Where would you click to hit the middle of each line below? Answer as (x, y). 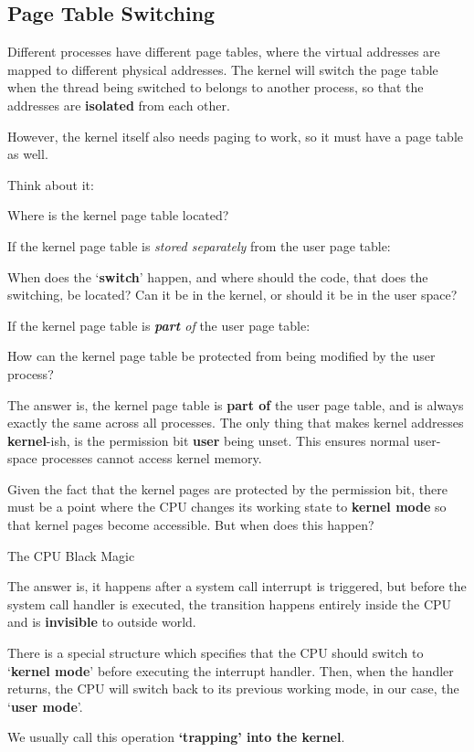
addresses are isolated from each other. (119, 105)
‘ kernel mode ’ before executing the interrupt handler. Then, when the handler (231, 670)
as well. (28, 154)
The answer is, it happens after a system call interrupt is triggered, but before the (237, 586)
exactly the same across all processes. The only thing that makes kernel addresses (236, 423)
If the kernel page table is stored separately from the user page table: (199, 245)
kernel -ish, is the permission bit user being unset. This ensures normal (209, 440)
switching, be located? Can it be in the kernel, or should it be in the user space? (232, 295)
